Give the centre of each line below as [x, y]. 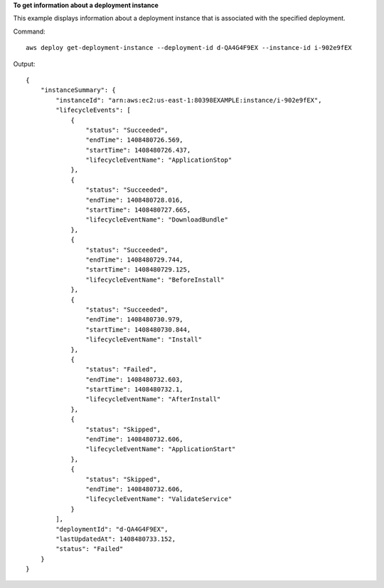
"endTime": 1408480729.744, [135, 259]
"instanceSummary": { [78, 90]
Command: [29, 31]
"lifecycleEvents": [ [94, 110]
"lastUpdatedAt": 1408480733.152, [116, 539]
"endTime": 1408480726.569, [135, 140]
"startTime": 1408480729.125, [138, 270]
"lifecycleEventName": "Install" [144, 340]
